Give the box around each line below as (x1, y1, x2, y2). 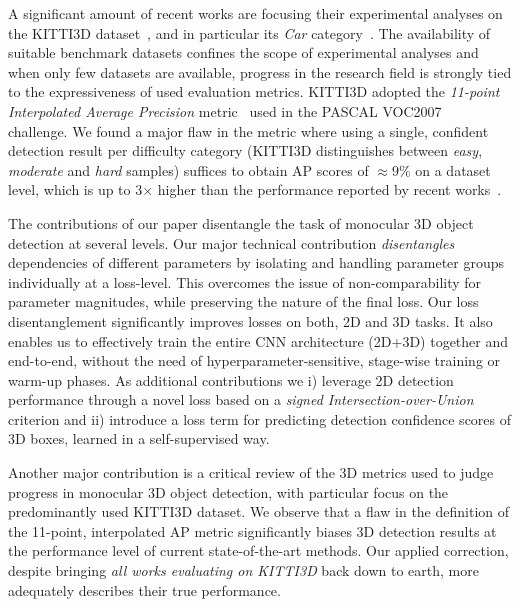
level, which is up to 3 (8, 179, 143, 200)
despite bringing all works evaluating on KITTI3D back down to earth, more (8, 560, 479, 581)
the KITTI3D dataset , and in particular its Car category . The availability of (8, 22, 491, 43)
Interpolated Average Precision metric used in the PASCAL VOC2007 (8, 100, 442, 121)
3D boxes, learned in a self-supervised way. (8, 428, 270, 449)
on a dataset (415, 159, 491, 180)
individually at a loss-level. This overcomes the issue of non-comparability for (8, 271, 482, 292)
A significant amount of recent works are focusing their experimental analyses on (8, 3, 503, 23)
